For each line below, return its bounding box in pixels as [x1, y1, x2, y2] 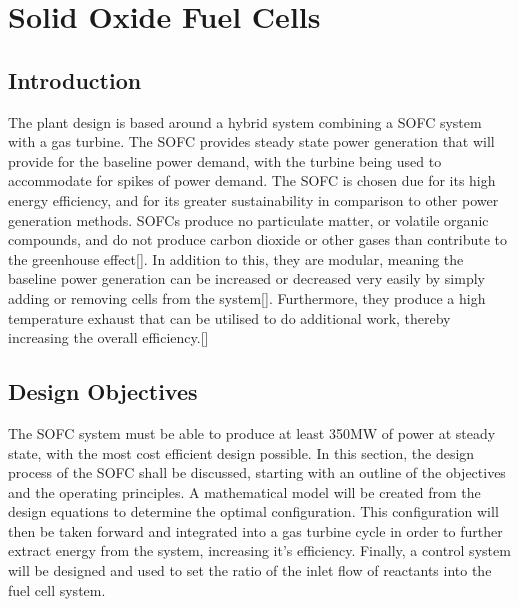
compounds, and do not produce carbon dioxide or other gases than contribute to [8, 229, 508, 250]
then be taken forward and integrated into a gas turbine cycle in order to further [8, 520, 503, 541]
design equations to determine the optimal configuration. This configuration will [8, 501, 499, 522]
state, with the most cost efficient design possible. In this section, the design [8, 442, 475, 463]
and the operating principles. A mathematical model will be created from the [8, 481, 481, 502]
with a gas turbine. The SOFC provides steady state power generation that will [8, 131, 495, 152]
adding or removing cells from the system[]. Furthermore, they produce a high [8, 287, 486, 308]
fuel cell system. [8, 579, 106, 600]
